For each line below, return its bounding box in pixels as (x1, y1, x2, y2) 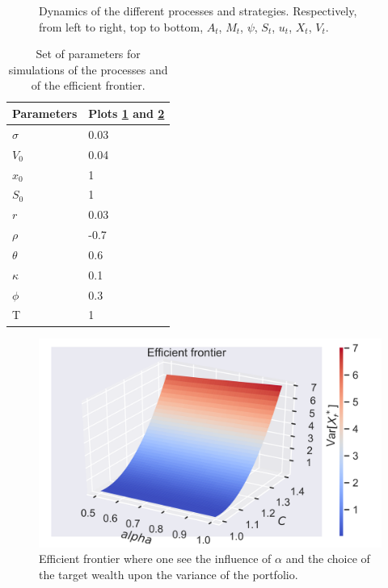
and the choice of (285, 550, 370, 567)
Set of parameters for (36, 45, 141, 62)
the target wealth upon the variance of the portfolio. (39, 565, 298, 582)
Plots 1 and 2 (88, 104, 165, 121)
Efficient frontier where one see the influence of (39, 550, 272, 567)
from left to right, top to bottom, (39, 18, 204, 35)
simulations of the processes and (8, 61, 168, 78)
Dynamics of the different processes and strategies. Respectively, (39, 2, 357, 19)
